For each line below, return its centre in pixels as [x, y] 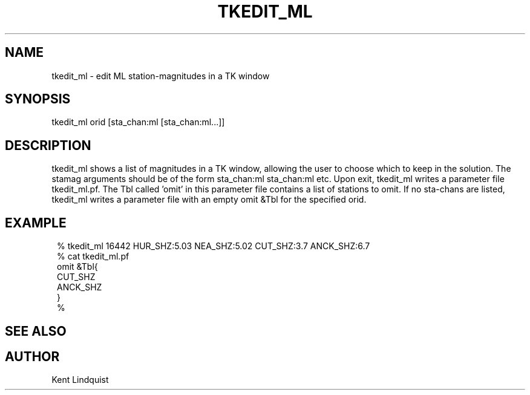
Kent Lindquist [80, 380]
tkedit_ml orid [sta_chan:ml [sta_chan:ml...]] [138, 122]
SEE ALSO [36, 331]
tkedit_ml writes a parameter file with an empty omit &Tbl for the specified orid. [209, 200]
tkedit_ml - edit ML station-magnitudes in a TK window [161, 76]
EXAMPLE [36, 223]
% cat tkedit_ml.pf [93, 256]
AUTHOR [32, 356]
